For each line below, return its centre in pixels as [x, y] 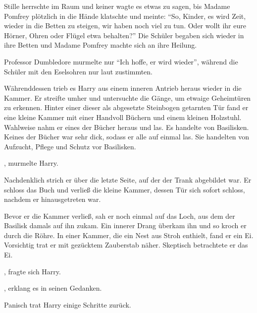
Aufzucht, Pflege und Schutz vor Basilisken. [70, 146]
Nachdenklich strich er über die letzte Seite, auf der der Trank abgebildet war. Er [128, 179]
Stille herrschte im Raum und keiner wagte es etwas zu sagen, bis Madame [117, 6]
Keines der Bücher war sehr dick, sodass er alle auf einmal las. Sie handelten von [127, 137]
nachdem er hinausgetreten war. [52, 199]
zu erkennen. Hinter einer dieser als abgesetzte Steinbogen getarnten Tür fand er [126, 107]
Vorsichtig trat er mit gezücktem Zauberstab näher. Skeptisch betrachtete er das [126, 245]
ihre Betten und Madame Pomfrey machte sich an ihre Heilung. [101, 45]
